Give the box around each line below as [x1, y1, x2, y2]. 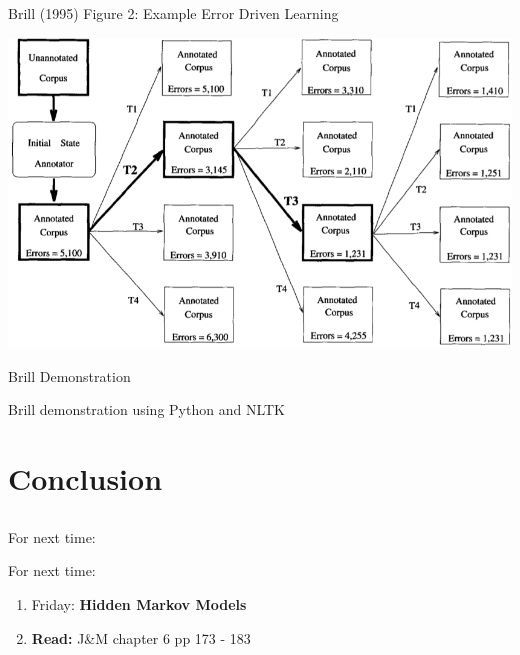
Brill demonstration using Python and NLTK [8, 399, 285, 420]
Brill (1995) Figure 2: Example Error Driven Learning [8, 3, 339, 23]
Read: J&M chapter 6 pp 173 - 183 [31, 627, 251, 648]
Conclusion [8, 458, 163, 499]
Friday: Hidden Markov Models [31, 593, 247, 614]
